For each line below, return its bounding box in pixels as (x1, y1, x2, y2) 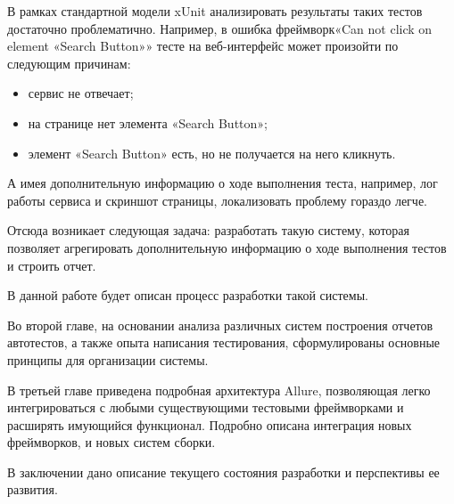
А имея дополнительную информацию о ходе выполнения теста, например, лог (7, 174, 438, 192)
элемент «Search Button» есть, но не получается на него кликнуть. (28, 143, 396, 162)
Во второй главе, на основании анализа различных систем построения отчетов (7, 315, 433, 334)
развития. (7, 480, 58, 499)
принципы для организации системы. (7, 350, 209, 369)
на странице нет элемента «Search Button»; (28, 113, 268, 132)
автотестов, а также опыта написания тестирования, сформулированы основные (7, 333, 441, 352)
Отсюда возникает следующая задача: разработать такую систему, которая (7, 221, 410, 240)
